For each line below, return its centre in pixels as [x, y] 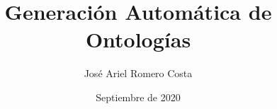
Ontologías [138, 39]
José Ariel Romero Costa [138, 73]
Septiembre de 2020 [138, 97]
